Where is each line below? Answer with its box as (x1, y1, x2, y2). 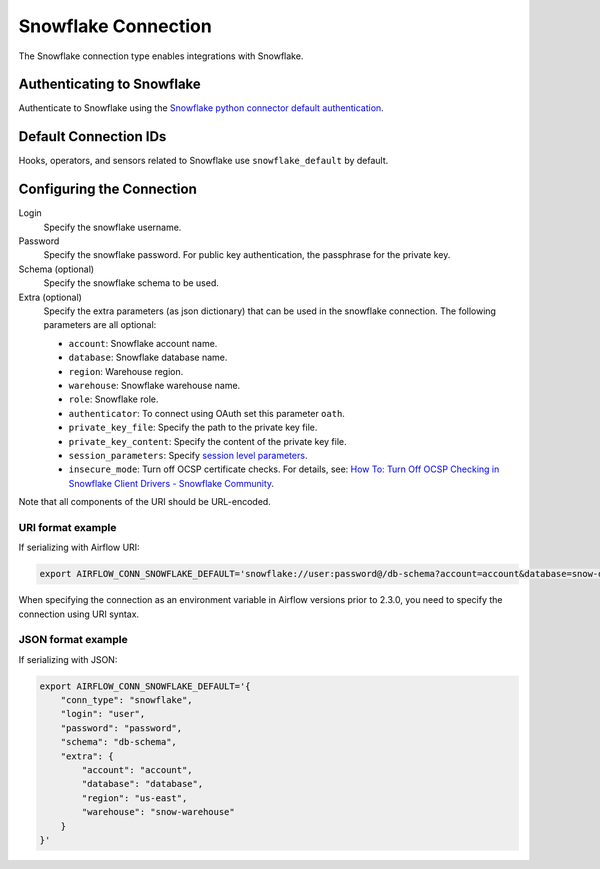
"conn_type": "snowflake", (60, 695, 194, 706)
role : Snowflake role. (68, 393, 159, 405)
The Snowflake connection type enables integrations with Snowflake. (18, 50, 304, 62)
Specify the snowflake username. (43, 221, 182, 233)
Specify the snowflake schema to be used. (43, 277, 219, 289)
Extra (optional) (18, 291, 82, 303)
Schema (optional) (18, 263, 95, 275)
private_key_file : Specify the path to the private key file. (68, 421, 318, 434)
